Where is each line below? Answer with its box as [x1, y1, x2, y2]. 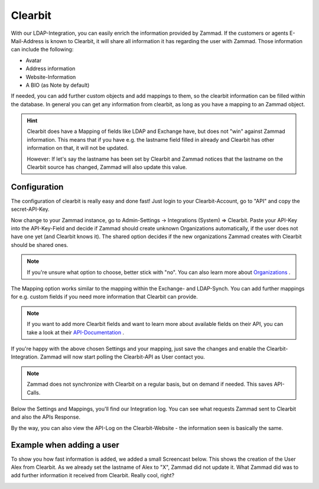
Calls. [27, 389, 41, 396]
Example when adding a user [11, 440, 119, 450]
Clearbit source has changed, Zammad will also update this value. [27, 164, 187, 171]
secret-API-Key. [11, 206, 50, 213]
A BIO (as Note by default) [25, 81, 90, 89]
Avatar [25, 57, 42, 64]
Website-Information [25, 73, 76, 80]
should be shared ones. [11, 241, 69, 248]
